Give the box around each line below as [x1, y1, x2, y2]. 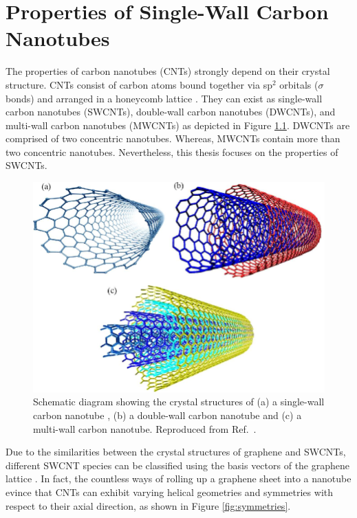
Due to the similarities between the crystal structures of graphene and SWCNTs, [6, 444, 346, 459]
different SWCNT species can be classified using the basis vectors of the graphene [6, 458, 350, 472]
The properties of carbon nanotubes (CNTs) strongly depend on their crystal [6, 64, 330, 78]
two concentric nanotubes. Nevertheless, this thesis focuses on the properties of [6, 144, 338, 159]
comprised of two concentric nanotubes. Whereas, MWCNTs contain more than [6, 131, 340, 146]
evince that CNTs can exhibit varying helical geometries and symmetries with [6, 484, 333, 499]
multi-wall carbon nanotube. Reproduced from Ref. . [33, 421, 257, 436]
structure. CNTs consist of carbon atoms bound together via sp [6, 77, 272, 91]
